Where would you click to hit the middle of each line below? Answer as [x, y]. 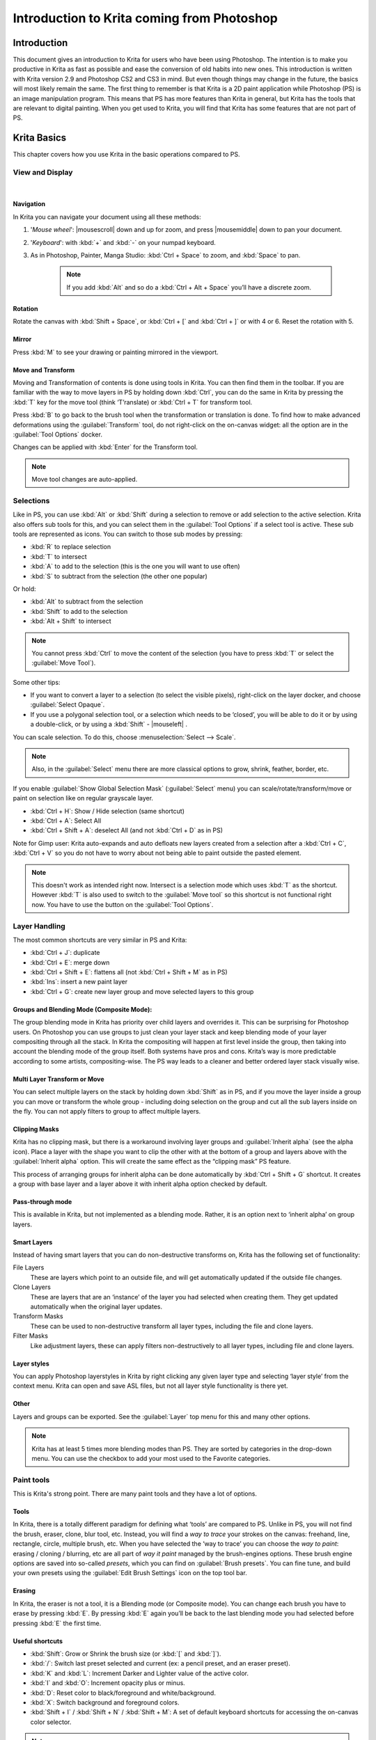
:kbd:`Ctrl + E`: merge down [70, 962]
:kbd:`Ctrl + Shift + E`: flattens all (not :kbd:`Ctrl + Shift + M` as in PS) [129, 972]
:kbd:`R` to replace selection [71, 547]
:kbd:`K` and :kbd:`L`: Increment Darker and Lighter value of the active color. [140, 1673]
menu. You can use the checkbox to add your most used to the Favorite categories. [151, 1458]
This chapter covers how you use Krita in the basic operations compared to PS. [126, 155]
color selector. [51, 1722]
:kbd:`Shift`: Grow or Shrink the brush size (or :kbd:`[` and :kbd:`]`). [126, 1654]
